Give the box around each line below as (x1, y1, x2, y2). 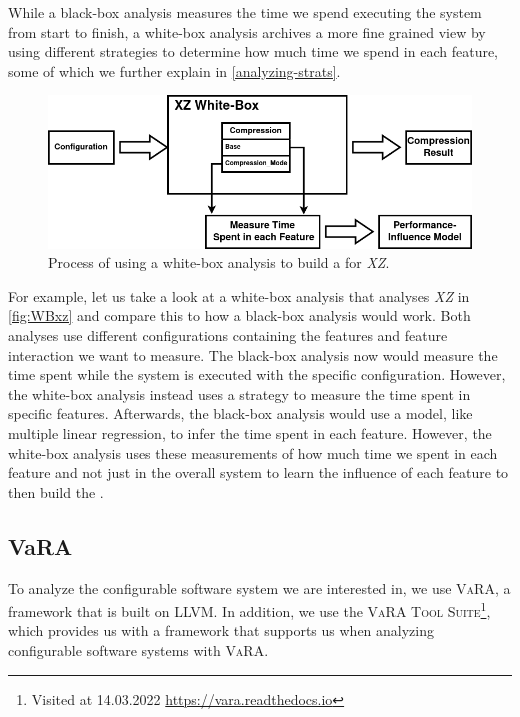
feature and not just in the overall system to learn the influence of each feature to (8, 462, 509, 483)
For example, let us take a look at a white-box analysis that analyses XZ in (8, 285, 470, 306)
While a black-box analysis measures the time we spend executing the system (8, 2, 482, 22)
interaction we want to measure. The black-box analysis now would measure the (8, 344, 498, 365)
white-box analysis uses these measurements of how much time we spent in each (8, 442, 498, 463)
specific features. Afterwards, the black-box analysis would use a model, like (8, 403, 473, 424)
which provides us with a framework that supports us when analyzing (8, 620, 435, 641)
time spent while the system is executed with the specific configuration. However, (8, 364, 506, 385)
